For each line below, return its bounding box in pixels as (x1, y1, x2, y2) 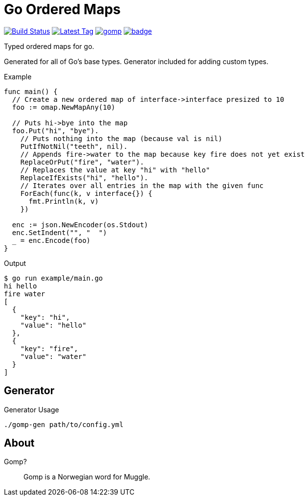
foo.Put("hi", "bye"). (12, 126, 99, 135)
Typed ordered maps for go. (4, 42, 94, 50)
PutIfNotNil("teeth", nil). (20, 142, 128, 150)
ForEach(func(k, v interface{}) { (20, 189, 153, 197)
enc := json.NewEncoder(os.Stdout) (12, 220, 149, 229)
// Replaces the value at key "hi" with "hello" (20, 166, 210, 174)
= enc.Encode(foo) (20, 236, 91, 244)
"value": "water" (20, 352, 87, 360)
